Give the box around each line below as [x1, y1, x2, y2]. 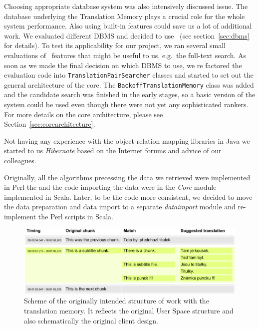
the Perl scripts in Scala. [38, 211, 113, 221]
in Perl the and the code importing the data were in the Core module [4, 182, 217, 192]
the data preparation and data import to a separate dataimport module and [4, 201, 236, 212]
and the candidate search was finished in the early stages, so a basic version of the [4, 89, 256, 100]
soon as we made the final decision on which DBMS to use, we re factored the [4, 60, 242, 70]
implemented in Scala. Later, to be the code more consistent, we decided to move [4, 191, 253, 202]
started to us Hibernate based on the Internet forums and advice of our [4, 145, 222, 156]
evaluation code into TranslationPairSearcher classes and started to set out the [4, 70, 254, 80]
